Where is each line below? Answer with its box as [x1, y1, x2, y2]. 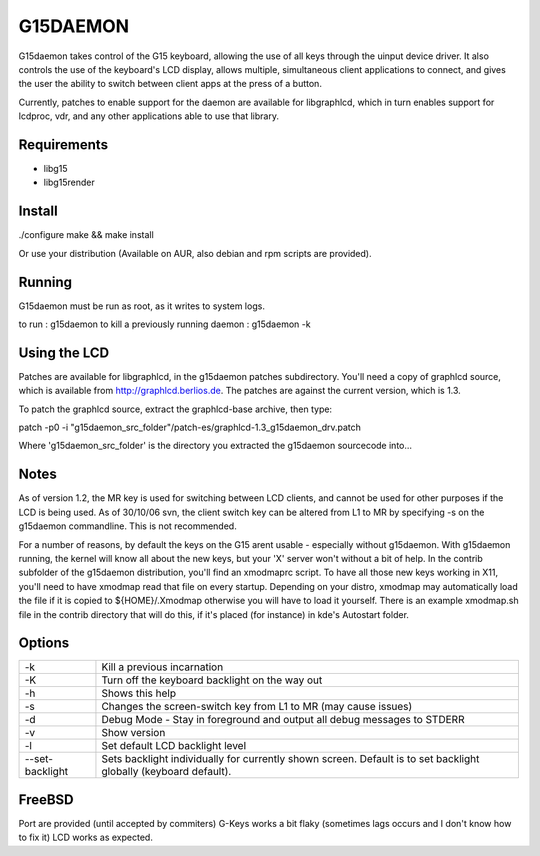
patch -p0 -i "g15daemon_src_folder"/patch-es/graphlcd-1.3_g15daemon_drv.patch [18, 421, 362, 434]
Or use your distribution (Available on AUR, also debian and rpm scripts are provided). [18, 247, 372, 259]
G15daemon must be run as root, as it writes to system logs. [18, 300, 265, 312]
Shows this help [101, 686, 177, 700]
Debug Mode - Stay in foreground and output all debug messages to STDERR [101, 713, 465, 727]
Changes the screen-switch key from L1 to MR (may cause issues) [101, 700, 413, 714]
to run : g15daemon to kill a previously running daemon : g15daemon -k [18, 318, 311, 330]
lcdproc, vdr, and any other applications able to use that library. [18, 110, 280, 122]
